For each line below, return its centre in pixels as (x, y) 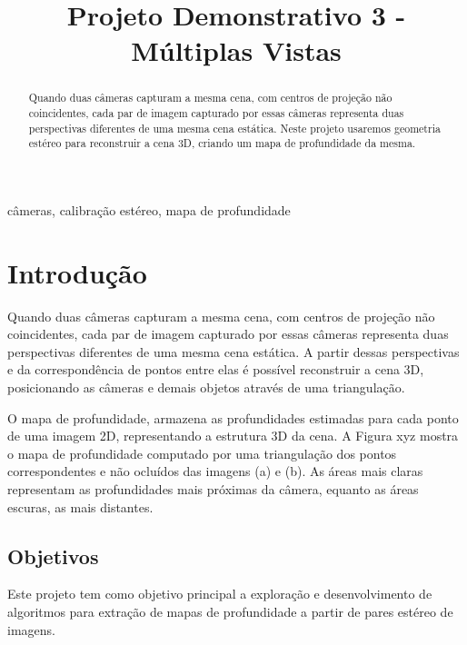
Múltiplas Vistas (236, 50)
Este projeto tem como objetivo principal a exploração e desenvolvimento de (220, 594)
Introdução (77, 272)
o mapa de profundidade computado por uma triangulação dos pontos (202, 453)
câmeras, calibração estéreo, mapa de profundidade (149, 209)
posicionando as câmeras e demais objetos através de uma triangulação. (206, 387)
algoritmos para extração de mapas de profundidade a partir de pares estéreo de (230, 612)
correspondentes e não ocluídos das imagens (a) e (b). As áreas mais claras (215, 471)
